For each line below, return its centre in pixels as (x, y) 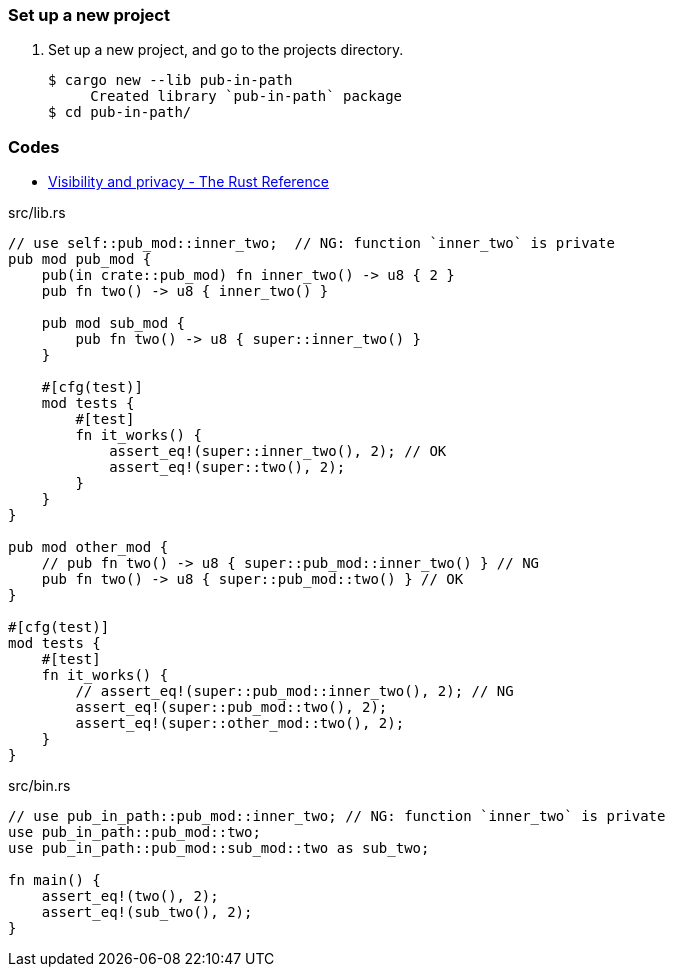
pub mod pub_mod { (80, 259)
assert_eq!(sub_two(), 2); (147, 912)
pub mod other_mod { (88, 547)
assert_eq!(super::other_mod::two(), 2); (240, 723)
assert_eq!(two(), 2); (130, 896)
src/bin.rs (39, 786)
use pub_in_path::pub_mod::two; (134, 832)
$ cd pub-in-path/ (120, 112)
